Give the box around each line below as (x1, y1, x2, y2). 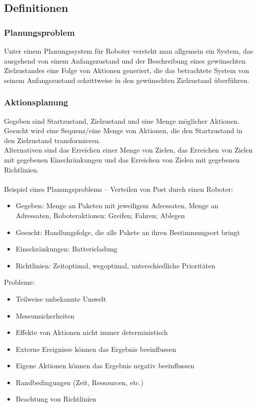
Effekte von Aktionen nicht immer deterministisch (15, 327, 168, 337)
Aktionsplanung (4, 96, 69, 108)
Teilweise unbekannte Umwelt (15, 293, 106, 304)
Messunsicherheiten (15, 310, 75, 321)
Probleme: (4, 277, 35, 287)
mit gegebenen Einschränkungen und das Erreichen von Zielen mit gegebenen (4, 154, 240, 164)
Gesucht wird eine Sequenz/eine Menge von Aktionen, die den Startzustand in (4, 125, 243, 136)
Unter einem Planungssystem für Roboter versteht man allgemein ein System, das (4, 46, 254, 56)
